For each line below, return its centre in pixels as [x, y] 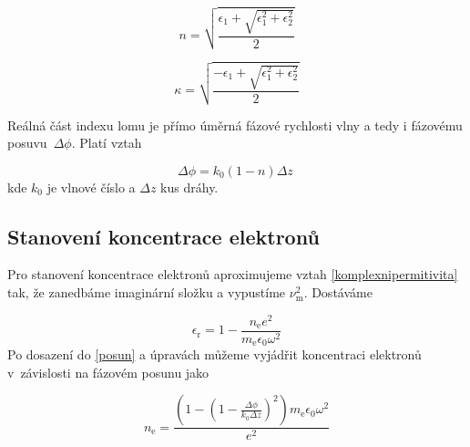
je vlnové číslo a [91, 187]
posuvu [27, 143]
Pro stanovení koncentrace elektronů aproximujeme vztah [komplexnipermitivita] [233, 274]
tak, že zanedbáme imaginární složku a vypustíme [147, 292]
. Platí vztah [107, 143]
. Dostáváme [338, 292]
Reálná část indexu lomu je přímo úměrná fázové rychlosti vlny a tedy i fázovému [235, 125]
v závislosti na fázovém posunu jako [108, 372]
